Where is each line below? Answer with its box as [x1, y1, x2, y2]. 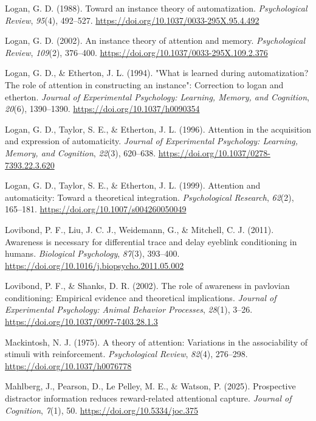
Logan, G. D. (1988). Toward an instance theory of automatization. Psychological [5, 2, 307, 14]
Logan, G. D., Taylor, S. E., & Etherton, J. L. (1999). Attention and [5, 179, 261, 192]
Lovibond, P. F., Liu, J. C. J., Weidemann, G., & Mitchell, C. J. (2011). [5, 223, 274, 235]
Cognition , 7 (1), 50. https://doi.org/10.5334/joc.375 [5, 403, 198, 416]
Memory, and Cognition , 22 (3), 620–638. [5, 146, 156, 159]
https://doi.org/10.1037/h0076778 [5, 359, 132, 372]
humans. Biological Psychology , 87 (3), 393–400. [5, 247, 180, 260]
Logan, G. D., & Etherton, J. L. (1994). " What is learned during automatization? [5, 66, 309, 79]
